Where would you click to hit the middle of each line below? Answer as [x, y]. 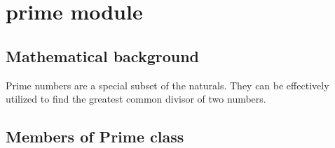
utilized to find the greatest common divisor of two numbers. [136, 99]
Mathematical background [103, 55]
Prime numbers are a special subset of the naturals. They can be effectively [167, 85]
